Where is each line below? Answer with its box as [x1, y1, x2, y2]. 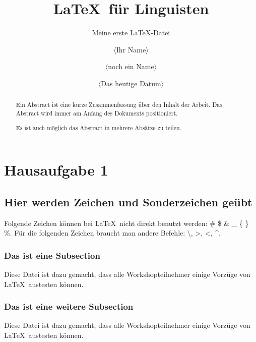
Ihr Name [116, 44, 146, 54]
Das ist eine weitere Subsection [4, 300, 134, 313]
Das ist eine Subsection [4, 249, 100, 261]
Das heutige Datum [101, 78, 161, 88]
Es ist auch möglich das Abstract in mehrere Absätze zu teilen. [16, 123, 182, 132]
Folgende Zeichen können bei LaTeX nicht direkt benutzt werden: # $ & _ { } [4, 217, 249, 228]
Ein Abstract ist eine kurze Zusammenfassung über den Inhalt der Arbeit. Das [16, 100, 222, 109]
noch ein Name [108, 61, 154, 72]
